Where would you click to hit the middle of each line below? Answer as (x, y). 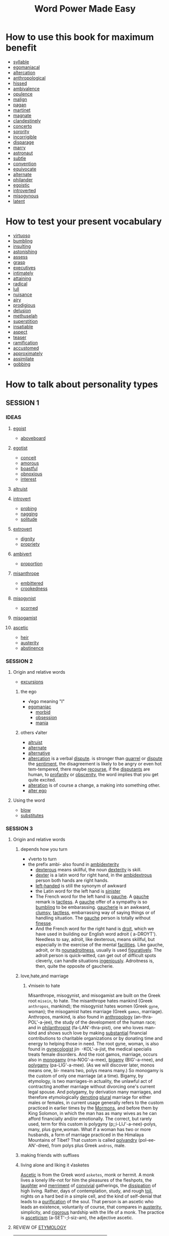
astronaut (23, 153)
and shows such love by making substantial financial (93, 1033)
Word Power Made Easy (85, 9)
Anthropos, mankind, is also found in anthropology (80, 1017)
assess (20, 257)
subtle (20, 158)
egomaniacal (26, 67)
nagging (29, 514)
